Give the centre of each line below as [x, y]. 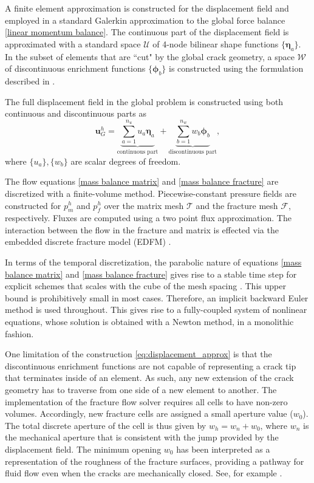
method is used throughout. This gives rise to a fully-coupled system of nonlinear [156, 310]
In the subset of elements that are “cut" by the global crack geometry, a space [150, 56]
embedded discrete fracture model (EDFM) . [88, 241]
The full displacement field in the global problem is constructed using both [144, 101]
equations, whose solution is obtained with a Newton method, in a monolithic [149, 322]
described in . [30, 80]
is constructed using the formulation [236, 68]
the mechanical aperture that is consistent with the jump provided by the [142, 437]
